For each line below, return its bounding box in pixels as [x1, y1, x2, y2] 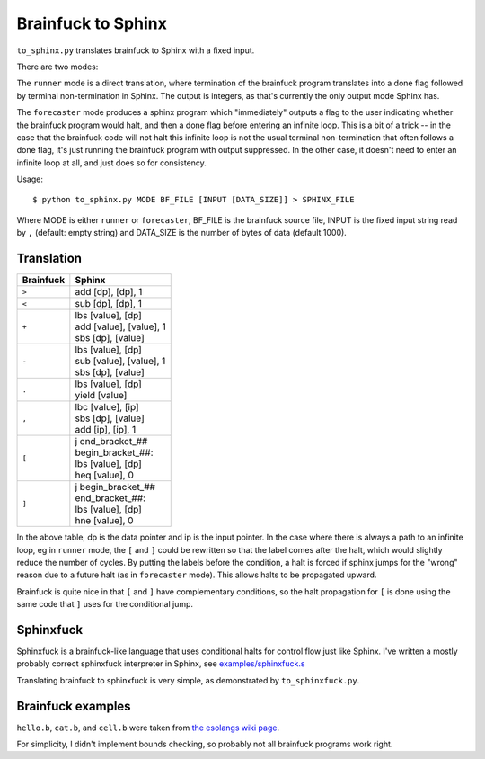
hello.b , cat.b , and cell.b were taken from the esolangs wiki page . [16, 722, 280, 733]
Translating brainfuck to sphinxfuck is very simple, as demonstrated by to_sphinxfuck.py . [16, 674, 360, 685]
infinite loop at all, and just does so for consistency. [16, 157, 207, 168]
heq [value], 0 [75, 469, 135, 481]
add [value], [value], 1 [75, 320, 166, 333]
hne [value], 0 [75, 514, 134, 527]
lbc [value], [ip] [75, 401, 139, 414]
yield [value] [75, 389, 128, 402]
